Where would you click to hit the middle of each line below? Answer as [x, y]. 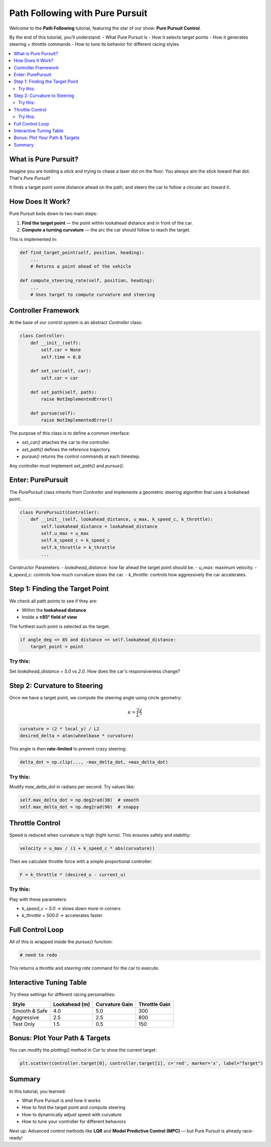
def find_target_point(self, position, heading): [82, 252]
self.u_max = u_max [65, 534]
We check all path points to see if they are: [53, 601]
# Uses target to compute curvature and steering [93, 294]
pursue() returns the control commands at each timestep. [81, 456]
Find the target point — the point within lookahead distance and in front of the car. [107, 223]
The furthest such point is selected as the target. [60, 626]
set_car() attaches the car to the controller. [66, 442]
